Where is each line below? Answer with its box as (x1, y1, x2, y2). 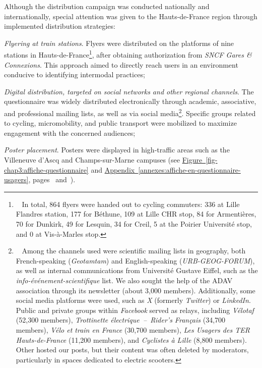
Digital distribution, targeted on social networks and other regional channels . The (4, 86, 254, 96)
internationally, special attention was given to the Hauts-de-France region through (4, 11, 257, 21)
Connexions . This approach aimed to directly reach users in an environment (4, 59, 238, 70)
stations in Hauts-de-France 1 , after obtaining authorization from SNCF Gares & (4, 48, 252, 60)
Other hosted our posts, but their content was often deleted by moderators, (16, 344, 249, 355)
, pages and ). (28, 174, 76, 185)
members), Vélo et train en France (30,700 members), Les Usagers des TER (16, 324, 250, 335)
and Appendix (91, 164, 135, 175)
